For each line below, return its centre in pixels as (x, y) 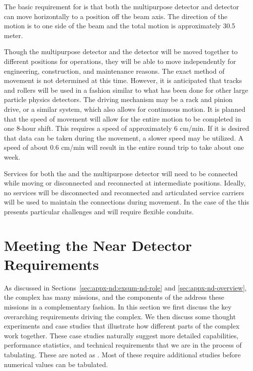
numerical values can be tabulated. (56, 364)
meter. (13, 35)
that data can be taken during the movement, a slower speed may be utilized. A (124, 137)
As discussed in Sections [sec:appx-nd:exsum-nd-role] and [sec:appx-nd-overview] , (125, 287)
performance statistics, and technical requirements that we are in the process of (123, 345)
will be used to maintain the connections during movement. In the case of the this (126, 202)
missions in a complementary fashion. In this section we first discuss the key (118, 306)
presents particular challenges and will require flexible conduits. (99, 211)
